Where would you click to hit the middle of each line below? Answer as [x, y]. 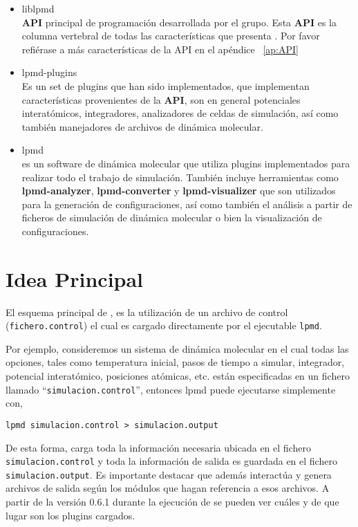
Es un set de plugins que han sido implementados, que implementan [166, 85]
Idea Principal [75, 278]
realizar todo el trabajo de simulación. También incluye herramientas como [180, 177]
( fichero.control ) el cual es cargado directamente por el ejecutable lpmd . [164, 325]
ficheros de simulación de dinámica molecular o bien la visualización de [172, 218]
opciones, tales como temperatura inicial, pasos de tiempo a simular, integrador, [175, 362]
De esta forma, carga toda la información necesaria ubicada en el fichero [158, 447]
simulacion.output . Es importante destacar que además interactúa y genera [169, 474]
